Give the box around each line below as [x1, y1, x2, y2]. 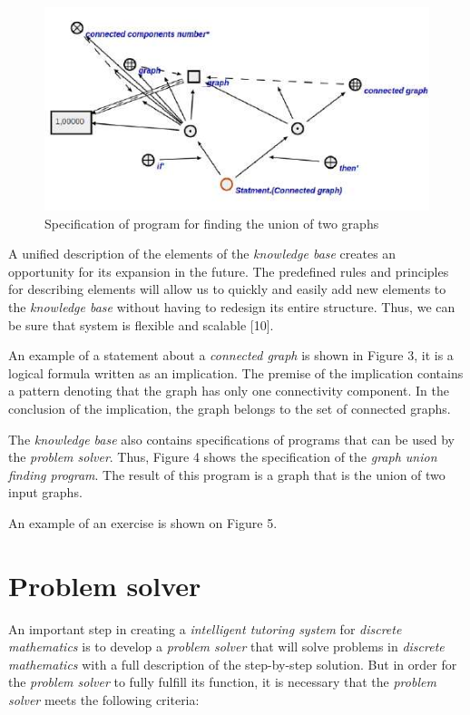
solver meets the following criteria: [8, 691, 200, 709]
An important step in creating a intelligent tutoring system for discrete [8, 619, 402, 638]
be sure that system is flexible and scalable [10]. [8, 315, 274, 334]
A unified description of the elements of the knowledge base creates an [8, 244, 397, 263]
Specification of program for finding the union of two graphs [44, 213, 379, 232]
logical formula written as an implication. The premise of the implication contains [8, 363, 464, 382]
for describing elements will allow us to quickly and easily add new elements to [8, 279, 446, 299]
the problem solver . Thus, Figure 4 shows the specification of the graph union [8, 447, 437, 466]
